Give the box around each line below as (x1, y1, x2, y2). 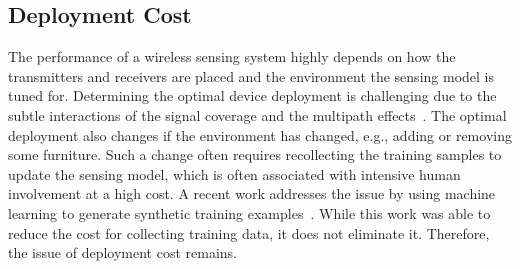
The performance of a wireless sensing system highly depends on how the (8, 46, 456, 67)
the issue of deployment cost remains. (8, 242, 237, 263)
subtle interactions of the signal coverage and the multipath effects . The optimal (8, 104, 507, 125)
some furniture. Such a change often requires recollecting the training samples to (8, 144, 502, 165)
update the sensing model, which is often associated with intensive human (8, 163, 461, 184)
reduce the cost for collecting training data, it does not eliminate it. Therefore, (8, 222, 490, 243)
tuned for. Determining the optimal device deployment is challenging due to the (8, 85, 497, 106)
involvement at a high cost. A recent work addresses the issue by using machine (8, 183, 496, 204)
